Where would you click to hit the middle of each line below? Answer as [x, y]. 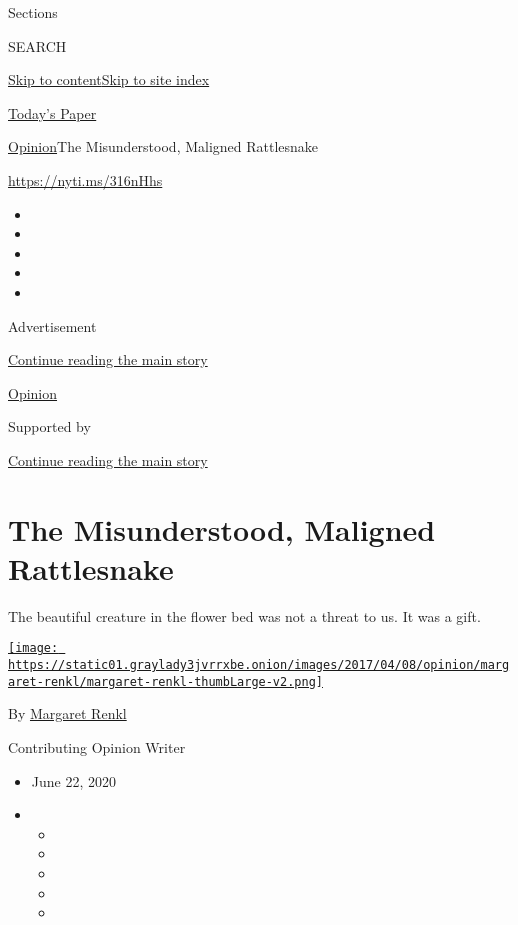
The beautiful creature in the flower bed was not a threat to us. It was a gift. [244, 615]
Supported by [49, 426]
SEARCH [37, 45]
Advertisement [52, 325]
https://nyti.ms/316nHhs [85, 179]
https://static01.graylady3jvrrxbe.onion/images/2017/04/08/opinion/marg [259, 665]
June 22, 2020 [73, 780]
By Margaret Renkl [67, 713]
